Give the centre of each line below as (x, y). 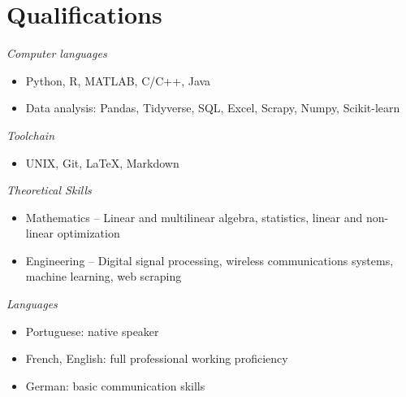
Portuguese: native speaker (92, 331)
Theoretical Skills (49, 190)
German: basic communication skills (115, 385)
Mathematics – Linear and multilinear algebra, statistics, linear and (194, 217)
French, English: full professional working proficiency (157, 358)
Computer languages (57, 53)
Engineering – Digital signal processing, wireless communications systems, (209, 260)
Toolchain (31, 135)
